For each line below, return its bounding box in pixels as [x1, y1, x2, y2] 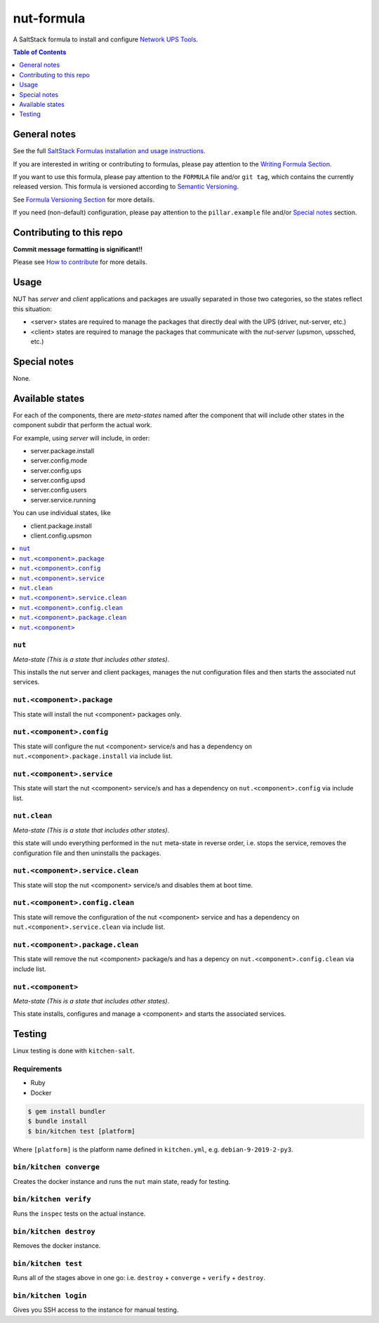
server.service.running [30, 495, 96, 504]
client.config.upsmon [30, 531, 92, 540]
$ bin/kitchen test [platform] [27, 1127, 136, 1135]
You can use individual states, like [13, 509, 112, 517]
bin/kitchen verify [13, 1194, 91, 1204]
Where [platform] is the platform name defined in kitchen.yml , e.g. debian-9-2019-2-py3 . [13, 1145, 294, 1154]
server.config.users [30, 485, 87, 495]
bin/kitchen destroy [13, 1227, 96, 1236]
